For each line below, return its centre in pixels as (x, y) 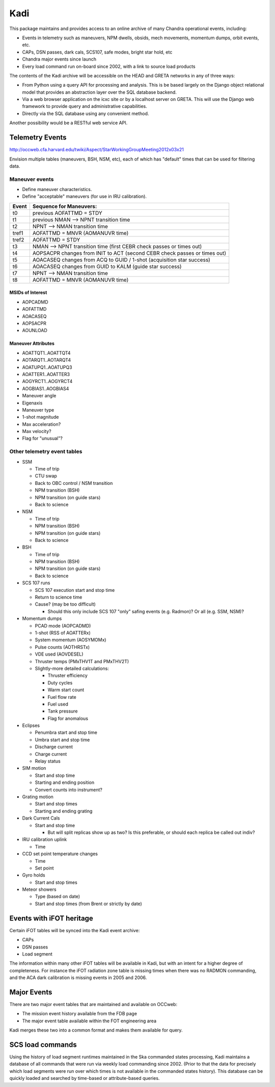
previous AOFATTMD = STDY (67, 213)
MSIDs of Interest (28, 292)
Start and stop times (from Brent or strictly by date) (88, 904)
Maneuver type (38, 410)
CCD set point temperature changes (60, 854)
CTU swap (46, 476)
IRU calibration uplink (45, 839)
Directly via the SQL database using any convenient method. (86, 113)
